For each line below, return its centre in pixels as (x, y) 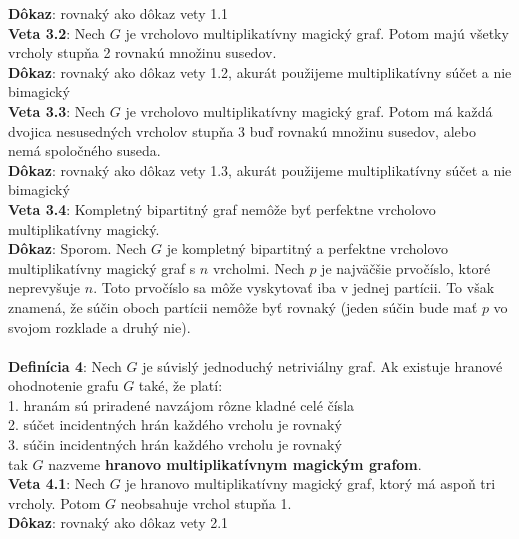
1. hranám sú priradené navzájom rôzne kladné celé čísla (181, 404)
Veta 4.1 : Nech (57, 483)
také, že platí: (180, 385)
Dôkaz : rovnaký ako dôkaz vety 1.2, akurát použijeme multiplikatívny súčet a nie (260, 71)
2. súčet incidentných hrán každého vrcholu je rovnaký (175, 424)
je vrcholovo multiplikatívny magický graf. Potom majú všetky (317, 32)
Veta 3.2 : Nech (57, 32)
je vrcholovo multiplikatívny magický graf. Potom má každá (309, 110)
